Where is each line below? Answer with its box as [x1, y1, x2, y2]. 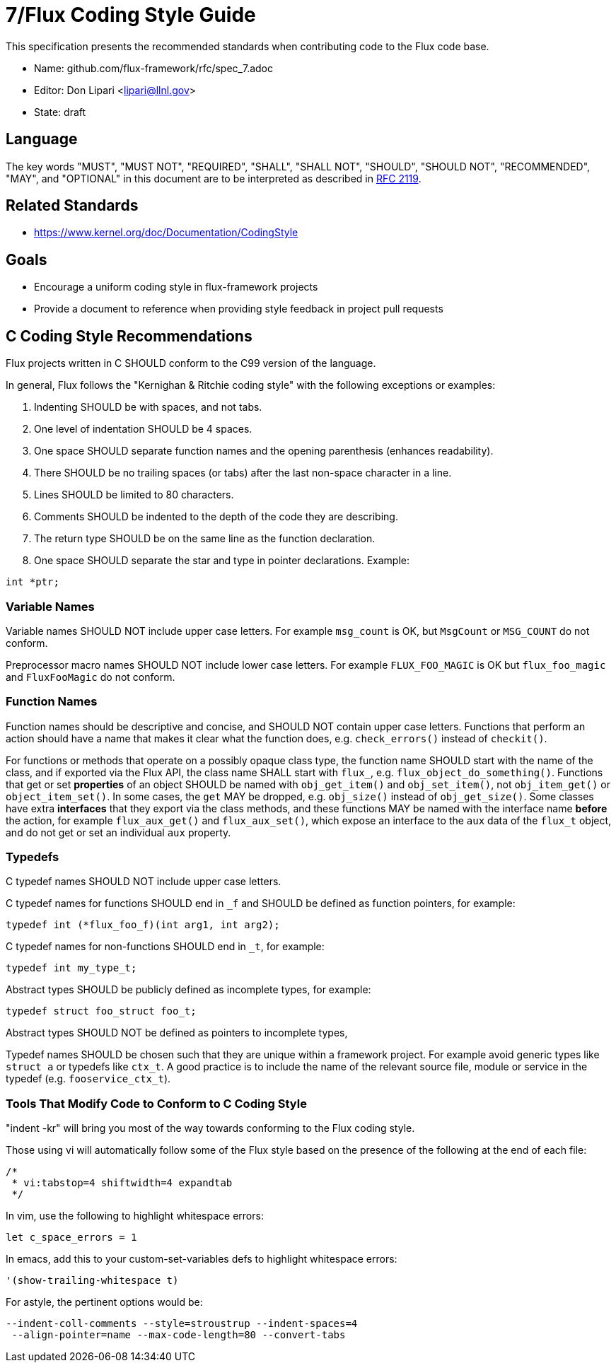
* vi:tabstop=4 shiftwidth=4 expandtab [11, 1177, 233, 1189]
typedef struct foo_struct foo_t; [6, 1005, 197, 1017]
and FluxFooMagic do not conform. [6, 670, 175, 683]
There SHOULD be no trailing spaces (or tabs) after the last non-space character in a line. [34, 467, 452, 479]
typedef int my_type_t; [6, 962, 137, 974]
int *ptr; [6, 576, 59, 588]
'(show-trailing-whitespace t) [6, 1275, 179, 1287]
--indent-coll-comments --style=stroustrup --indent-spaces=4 [6, 1318, 358, 1330]
